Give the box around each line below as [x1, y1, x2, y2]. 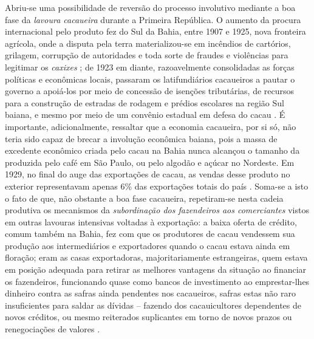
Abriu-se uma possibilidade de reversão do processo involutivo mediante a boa [5, 1, 296, 13]
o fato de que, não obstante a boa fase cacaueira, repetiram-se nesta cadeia [5, 191, 284, 204]
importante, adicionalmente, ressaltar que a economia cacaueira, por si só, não [5, 120, 296, 132]
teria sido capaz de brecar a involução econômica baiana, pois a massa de [5, 132, 278, 145]
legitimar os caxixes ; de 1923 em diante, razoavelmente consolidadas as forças [5, 60, 295, 73]
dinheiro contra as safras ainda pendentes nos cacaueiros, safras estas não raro [5, 287, 296, 300]
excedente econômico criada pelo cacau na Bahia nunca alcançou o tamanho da [5, 144, 300, 157]
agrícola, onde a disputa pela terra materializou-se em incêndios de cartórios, [5, 36, 291, 49]
